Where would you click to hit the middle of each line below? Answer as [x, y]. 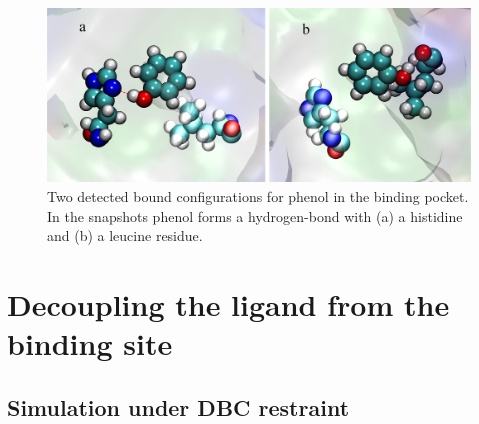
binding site [90, 343]
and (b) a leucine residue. [125, 235]
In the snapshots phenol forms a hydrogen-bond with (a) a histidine [255, 215]
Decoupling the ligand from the [228, 303]
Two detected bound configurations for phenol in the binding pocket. [258, 195]
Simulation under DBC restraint [178, 406]
